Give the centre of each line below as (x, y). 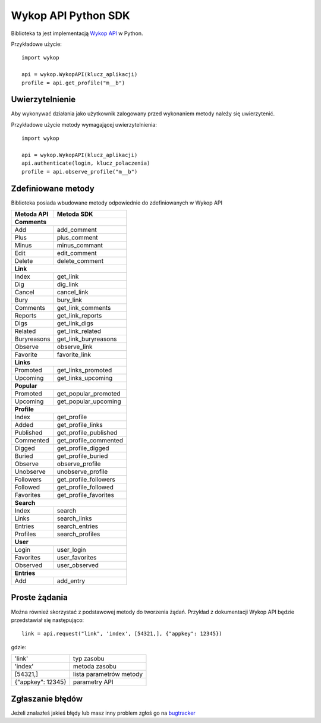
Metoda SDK (75, 214)
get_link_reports (79, 316)
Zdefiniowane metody (53, 188)
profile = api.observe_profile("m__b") (80, 172)
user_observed (78, 565)
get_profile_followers (86, 480)
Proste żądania (39, 598)
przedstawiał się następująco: (48, 620)
